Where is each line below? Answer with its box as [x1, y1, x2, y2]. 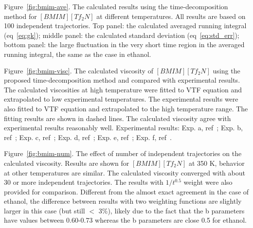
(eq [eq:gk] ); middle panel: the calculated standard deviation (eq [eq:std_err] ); [4, 30, 239, 40]
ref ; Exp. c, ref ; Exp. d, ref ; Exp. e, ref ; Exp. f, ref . [4, 132, 172, 142]
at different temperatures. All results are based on [96, 11, 246, 21]
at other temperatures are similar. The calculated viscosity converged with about [4, 167, 245, 177]
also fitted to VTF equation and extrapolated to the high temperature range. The [4, 103, 248, 113]
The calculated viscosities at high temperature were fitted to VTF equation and [4, 84, 242, 94]
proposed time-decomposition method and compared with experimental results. [4, 75, 240, 85]
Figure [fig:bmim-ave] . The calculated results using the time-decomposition [4, 1, 228, 11]
